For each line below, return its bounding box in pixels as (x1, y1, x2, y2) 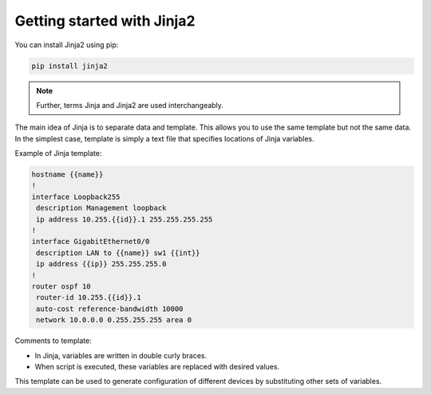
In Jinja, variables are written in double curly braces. (34, 350, 208, 360)
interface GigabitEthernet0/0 (31, 237, 150, 246)
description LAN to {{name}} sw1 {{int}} (36, 248, 200, 257)
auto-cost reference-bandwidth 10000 (36, 304, 184, 313)
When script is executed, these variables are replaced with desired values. (34, 361, 279, 371)
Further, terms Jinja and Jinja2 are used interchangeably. (36, 100, 223, 110)
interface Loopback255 (31, 192, 121, 201)
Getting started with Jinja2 (14, 12, 196, 30)
